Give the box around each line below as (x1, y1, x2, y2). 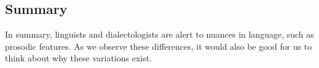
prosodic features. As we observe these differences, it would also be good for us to (5, 39, 312, 52)
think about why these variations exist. (5, 52, 152, 64)
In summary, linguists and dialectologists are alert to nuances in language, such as (5, 28, 314, 41)
